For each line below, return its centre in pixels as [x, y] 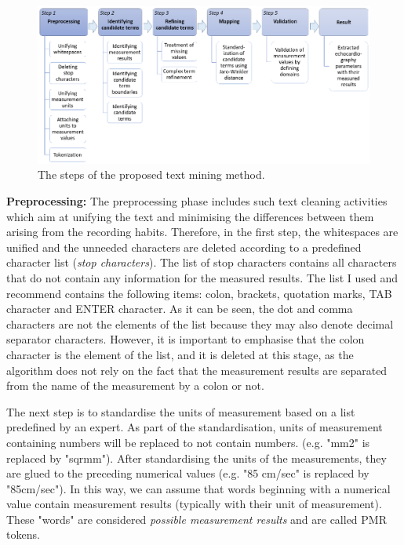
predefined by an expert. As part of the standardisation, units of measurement [195, 427]
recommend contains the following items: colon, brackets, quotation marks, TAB [199, 293]
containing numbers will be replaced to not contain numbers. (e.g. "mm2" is [188, 442]
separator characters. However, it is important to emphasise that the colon [186, 339]
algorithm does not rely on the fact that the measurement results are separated [197, 370]
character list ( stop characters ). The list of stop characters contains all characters [202, 262]
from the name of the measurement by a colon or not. [135, 385]
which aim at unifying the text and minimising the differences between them [190, 216]
